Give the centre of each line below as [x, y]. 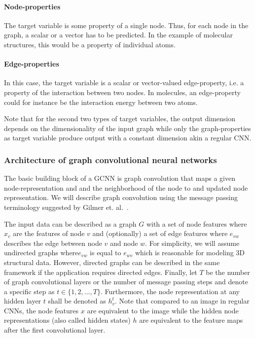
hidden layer [23, 301]
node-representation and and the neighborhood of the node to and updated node [126, 187]
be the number [228, 272]
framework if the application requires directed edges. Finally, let [101, 272]
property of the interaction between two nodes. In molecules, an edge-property [122, 92]
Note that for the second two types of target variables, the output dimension [120, 118]
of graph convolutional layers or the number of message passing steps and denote [126, 282]
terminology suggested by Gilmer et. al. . [66, 207]
